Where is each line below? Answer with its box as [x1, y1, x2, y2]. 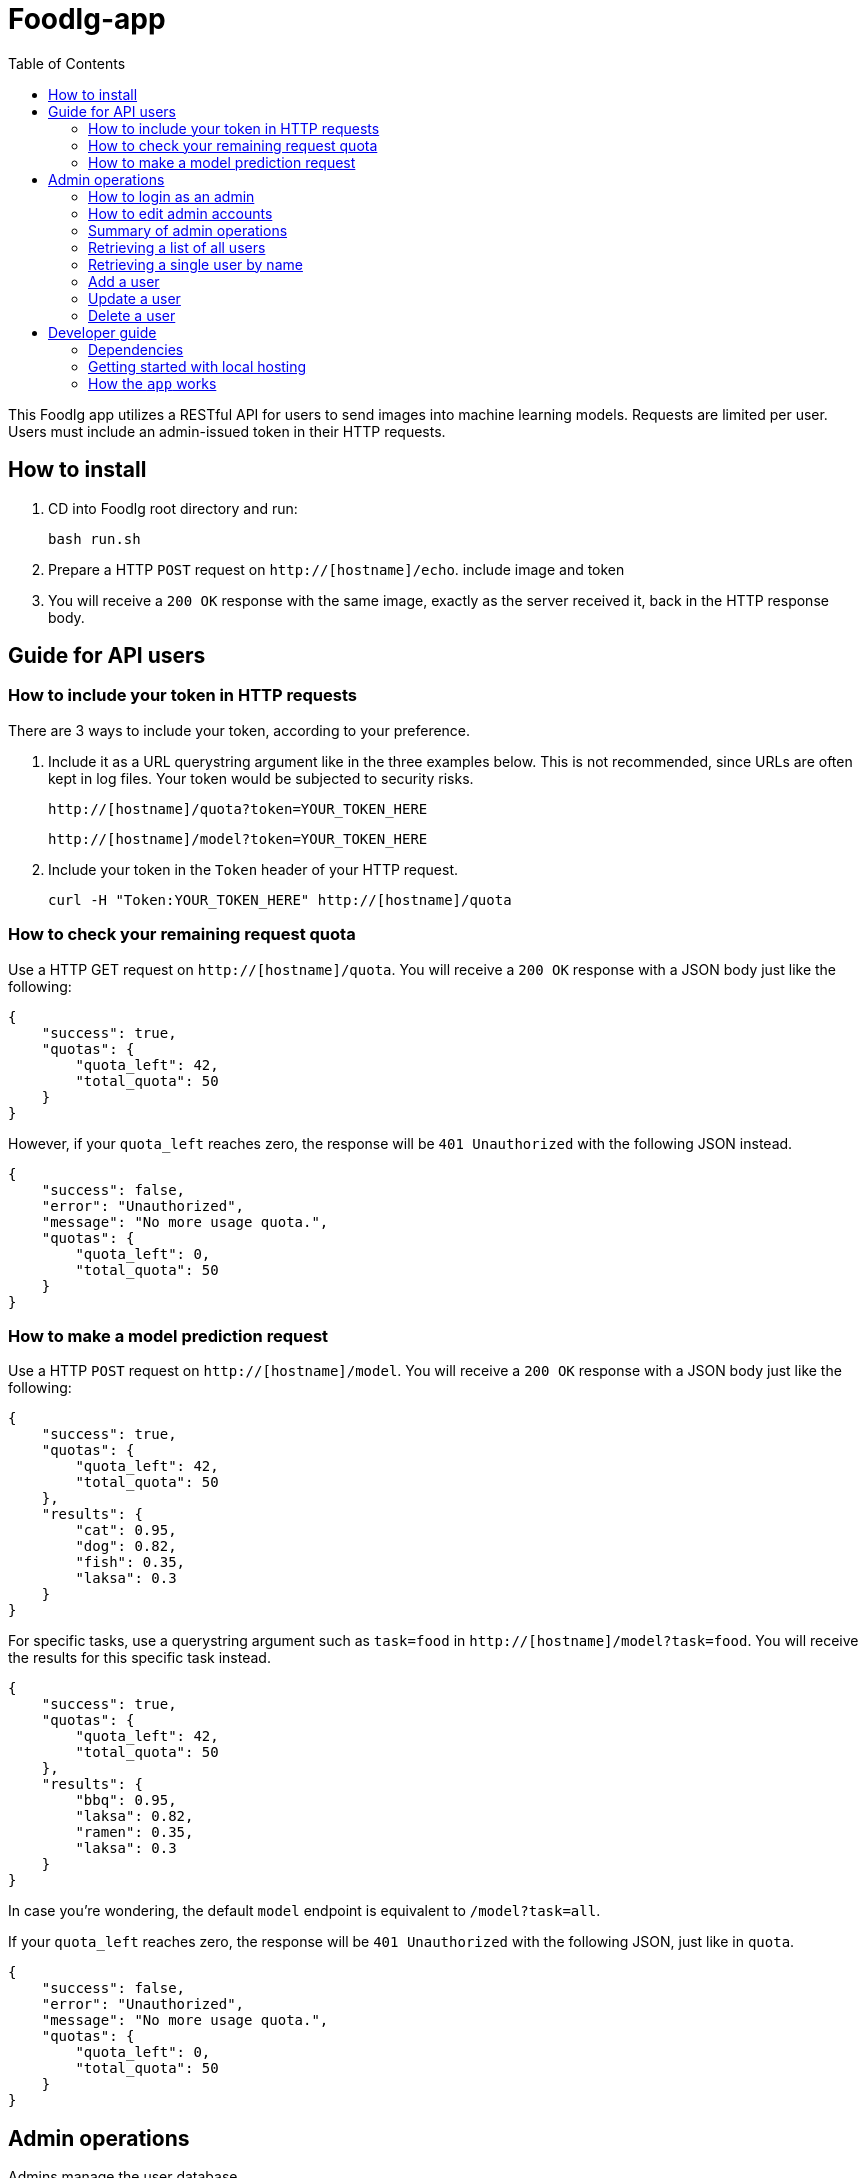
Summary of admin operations [88, 221, 288, 239]
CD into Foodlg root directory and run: [48, 499, 298, 517]
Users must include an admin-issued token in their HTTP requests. [8, 422, 446, 440]
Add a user [88, 272, 160, 290]
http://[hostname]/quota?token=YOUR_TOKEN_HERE [48, 800, 428, 817]
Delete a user [88, 306, 176, 324]
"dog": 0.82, [75, 1538, 177, 1555]
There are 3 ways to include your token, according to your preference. [8, 721, 471, 739]
